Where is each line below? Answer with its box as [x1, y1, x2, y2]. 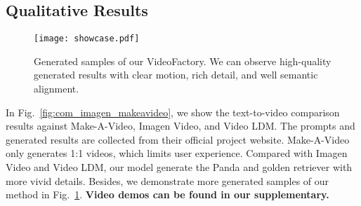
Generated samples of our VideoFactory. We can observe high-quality [34, 53, 332, 68]
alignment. [34, 81, 79, 96]
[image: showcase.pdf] [34, 34, 140, 44]
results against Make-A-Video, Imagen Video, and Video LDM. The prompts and [6, 118, 355, 133]
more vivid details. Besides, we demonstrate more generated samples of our [6, 173, 329, 188]
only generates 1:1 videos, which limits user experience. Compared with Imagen [6, 146, 348, 160]
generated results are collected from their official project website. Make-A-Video [6, 132, 350, 146]
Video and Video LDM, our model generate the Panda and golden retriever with [6, 160, 353, 174]
